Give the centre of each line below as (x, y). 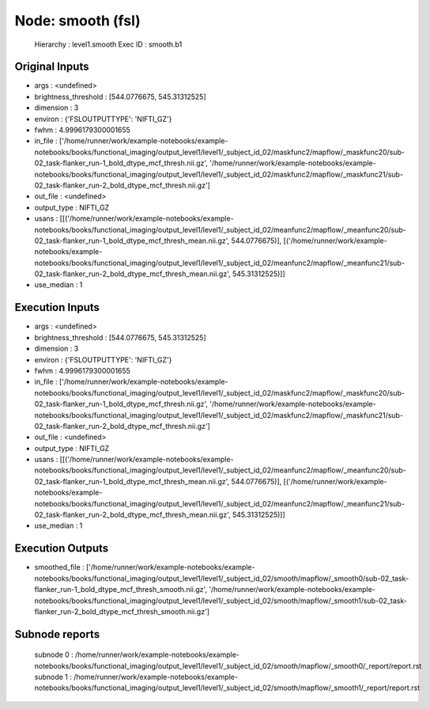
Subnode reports (57, 634)
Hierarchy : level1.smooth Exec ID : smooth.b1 (108, 44)
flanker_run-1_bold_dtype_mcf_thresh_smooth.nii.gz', (121, 590)
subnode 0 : (54, 655)
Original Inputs (52, 67)
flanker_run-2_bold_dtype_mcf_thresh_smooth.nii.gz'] (122, 611)
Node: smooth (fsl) (78, 21)
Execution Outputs (62, 549)
